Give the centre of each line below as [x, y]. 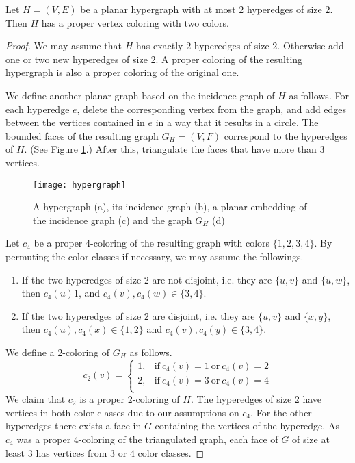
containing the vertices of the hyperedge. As [247, 426]
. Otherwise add [311, 46]
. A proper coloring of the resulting [229, 59]
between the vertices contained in [75, 122]
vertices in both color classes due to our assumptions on [122, 412]
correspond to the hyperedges [286, 135]
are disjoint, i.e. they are [203, 315]
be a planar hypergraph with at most [158, 9]
